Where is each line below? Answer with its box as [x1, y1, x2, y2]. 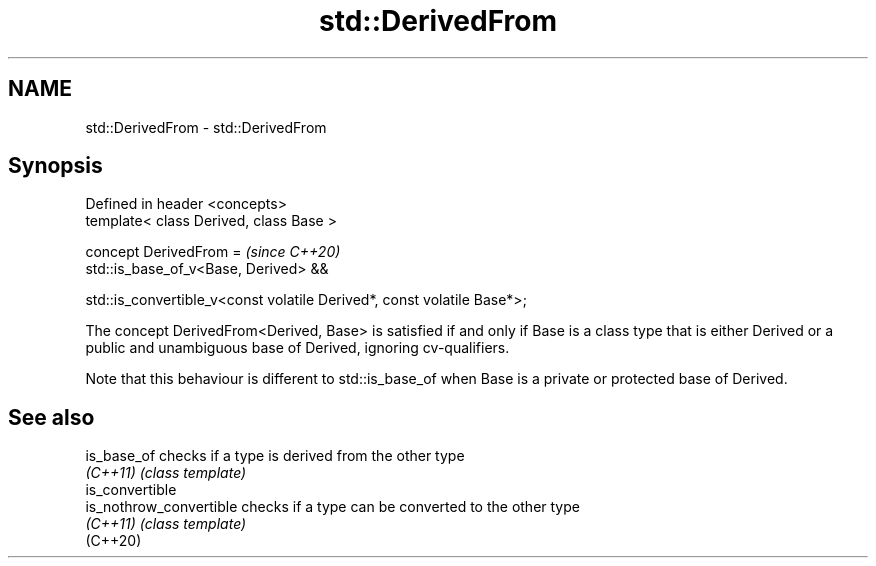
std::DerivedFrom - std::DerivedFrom [85, 118, 327, 136]
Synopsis [8, 153, 103, 179]
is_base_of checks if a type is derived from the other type [85, 447, 465, 465]
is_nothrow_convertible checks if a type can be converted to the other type [85, 498, 580, 516]
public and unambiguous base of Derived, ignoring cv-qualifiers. [85, 339, 510, 357]
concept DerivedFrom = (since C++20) [85, 243, 341, 261]
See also [8, 404, 95, 430]
